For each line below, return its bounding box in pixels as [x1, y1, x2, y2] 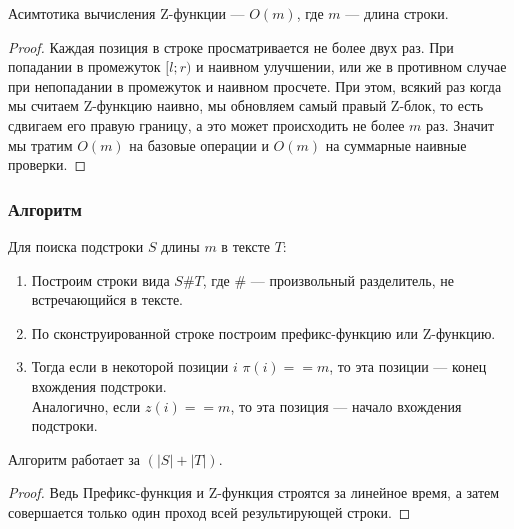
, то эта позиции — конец [329, 356, 487, 377]
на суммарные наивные [325, 134, 467, 155]
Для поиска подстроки [8, 235, 144, 256]
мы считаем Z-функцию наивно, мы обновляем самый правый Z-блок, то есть [8, 95, 484, 116]
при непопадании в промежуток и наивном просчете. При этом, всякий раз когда [8, 75, 502, 96]
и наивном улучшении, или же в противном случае [196, 56, 507, 77]
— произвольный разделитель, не [250, 269, 454, 290]
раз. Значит [426, 114, 495, 135]
